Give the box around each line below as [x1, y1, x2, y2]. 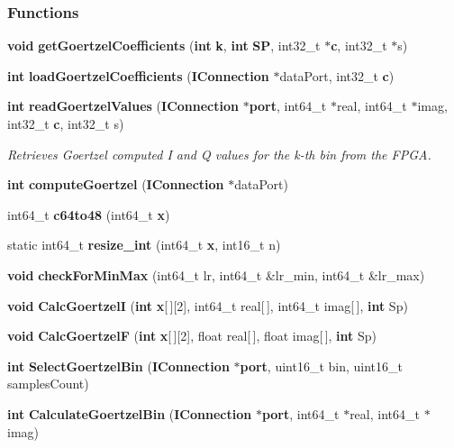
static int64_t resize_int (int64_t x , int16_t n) [7, 235, 281, 254]
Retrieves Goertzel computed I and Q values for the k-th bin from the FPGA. [7, 144, 431, 163]
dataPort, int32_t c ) [279, 66, 395, 85]
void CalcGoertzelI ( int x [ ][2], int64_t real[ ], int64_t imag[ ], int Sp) [7, 296, 408, 315]
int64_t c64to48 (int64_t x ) [7, 205, 170, 224]
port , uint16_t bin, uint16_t [240, 356, 403, 375]
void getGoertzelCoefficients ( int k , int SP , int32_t [7, 36, 321, 55]
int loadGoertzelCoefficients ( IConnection [7, 66, 269, 85]
